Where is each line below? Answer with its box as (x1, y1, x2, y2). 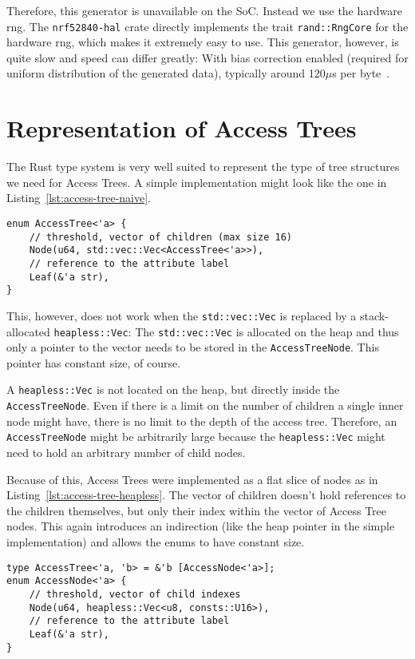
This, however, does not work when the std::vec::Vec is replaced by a (6, 307, 357, 324)
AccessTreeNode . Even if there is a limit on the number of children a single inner (6, 397, 404, 414)
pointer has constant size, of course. (6, 354, 181, 371)
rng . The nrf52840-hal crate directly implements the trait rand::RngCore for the (6, 18, 409, 34)
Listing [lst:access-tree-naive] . (6, 189, 151, 206)
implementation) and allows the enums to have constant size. (6, 533, 305, 550)
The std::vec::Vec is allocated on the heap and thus (135, 323, 399, 339)
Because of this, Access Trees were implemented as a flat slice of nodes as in (6, 470, 378, 487)
